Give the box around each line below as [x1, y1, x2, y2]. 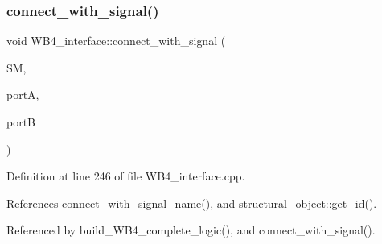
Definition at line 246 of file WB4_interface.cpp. [6, 167, 245, 184]
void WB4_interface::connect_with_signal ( [6, 32, 226, 49]
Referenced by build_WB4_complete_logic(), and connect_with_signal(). [6, 221, 376, 238]
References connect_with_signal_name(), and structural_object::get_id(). [6, 194, 377, 211]
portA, [6, 86, 39, 103]
